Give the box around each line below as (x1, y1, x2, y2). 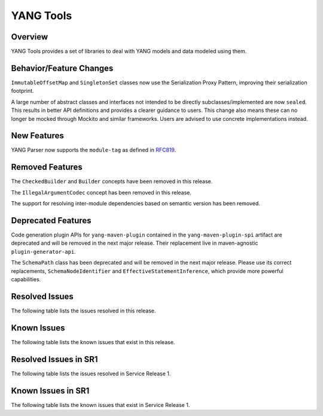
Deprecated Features (11, 215, 92, 226)
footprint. (11, 87, 34, 95)
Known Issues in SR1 (11, 385, 90, 396)
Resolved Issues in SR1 (11, 354, 98, 365)
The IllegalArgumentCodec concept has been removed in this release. (11, 189, 191, 196)
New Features (11, 130, 64, 141)
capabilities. (11, 275, 41, 283)
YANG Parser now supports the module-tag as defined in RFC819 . (11, 147, 176, 154)
